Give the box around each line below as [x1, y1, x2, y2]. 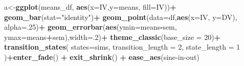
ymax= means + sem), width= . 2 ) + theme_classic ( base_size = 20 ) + [4, 31, 221, 42]
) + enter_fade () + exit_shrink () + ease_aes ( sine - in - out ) [4, 51, 199, 62]
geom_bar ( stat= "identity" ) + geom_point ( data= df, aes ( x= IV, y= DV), [4, 11, 237, 22]
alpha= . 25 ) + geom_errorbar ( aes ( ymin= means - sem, [4, 21, 177, 32]
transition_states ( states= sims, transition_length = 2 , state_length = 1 [4, 41, 240, 52]
